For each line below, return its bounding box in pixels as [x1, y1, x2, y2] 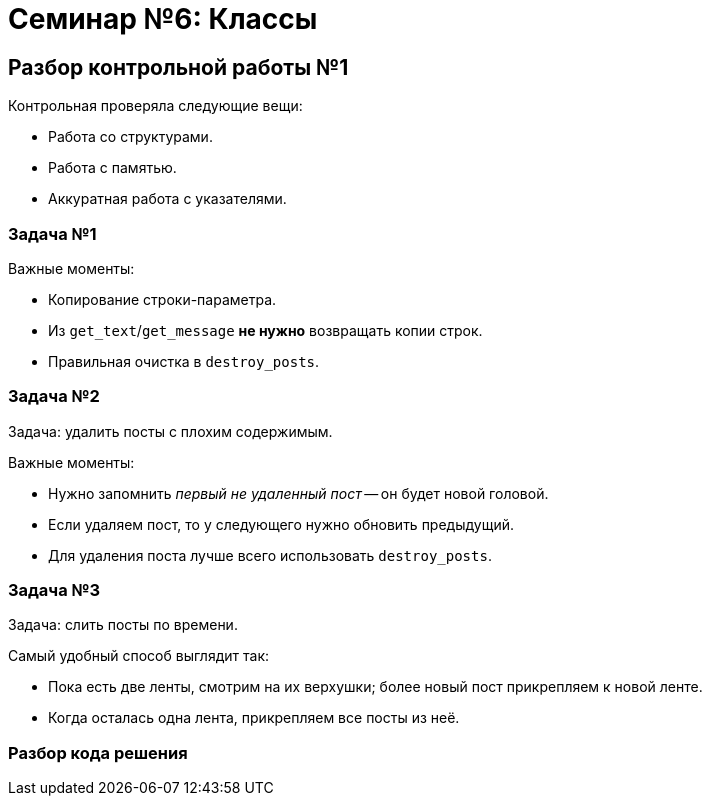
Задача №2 [8, 386, 100, 407]
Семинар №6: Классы [8, 2, 318, 36]
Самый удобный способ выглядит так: [8, 647, 269, 665]
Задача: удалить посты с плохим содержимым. [8, 422, 333, 440]
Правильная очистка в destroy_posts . [48, 352, 320, 370]
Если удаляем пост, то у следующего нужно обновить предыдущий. [48, 515, 514, 533]
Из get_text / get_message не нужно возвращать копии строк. [48, 321, 483, 339]
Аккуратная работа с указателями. [48, 190, 287, 208]
